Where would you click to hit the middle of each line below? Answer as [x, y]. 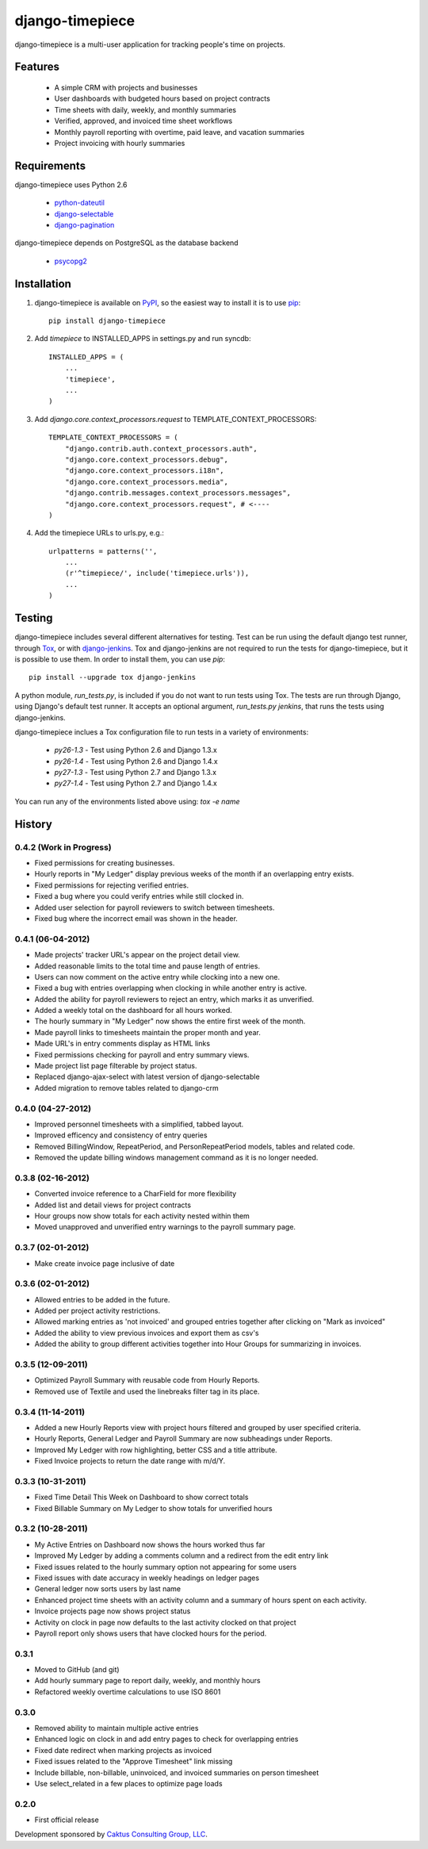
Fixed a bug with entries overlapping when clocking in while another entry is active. [171, 988]
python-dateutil [80, 203]
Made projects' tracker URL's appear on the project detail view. [138, 955]
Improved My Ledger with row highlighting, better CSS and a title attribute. [156, 1450]
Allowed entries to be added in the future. [102, 1299]
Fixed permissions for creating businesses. [105, 863]
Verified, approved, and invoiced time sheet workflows [143, 121]
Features [37, 67]
